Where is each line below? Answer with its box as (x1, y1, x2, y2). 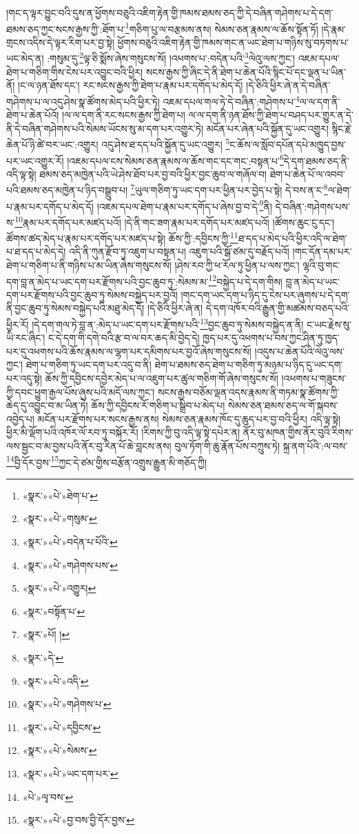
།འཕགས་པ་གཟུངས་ (281, 371, 347, 386)
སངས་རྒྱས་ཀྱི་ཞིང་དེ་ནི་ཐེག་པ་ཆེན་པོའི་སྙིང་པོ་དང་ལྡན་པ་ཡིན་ (145, 64, 347, 79)
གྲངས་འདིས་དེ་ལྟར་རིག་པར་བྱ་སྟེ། (6, 34, 114, 49)
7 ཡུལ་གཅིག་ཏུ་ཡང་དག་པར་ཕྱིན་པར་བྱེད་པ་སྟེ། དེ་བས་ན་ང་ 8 (130, 181, 328, 197)
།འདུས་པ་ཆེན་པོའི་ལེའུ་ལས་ (254, 344, 345, 358)
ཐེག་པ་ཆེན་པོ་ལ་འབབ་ (269, 166, 345, 181)
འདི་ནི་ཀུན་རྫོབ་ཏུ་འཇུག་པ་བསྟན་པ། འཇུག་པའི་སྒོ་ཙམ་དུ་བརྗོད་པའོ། (69, 244, 289, 259)
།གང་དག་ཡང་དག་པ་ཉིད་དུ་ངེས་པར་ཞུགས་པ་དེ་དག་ (181, 287, 350, 301)
